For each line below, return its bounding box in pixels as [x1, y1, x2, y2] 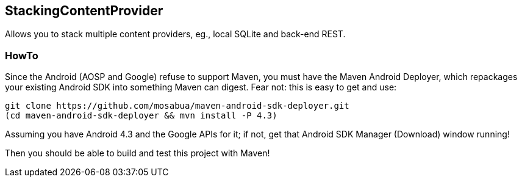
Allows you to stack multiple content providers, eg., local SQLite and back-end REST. [5, 29, 346, 40]
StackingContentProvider [5, 3, 163, 18]
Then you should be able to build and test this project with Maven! [5, 148, 270, 159]
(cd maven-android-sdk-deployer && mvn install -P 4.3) [5, 111, 277, 121]
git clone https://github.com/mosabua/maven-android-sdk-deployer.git [5, 101, 349, 111]
